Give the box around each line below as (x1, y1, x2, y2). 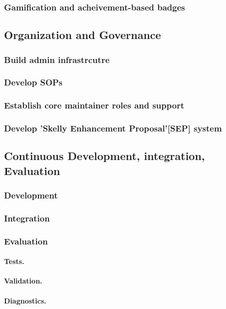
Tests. (4, 256, 24, 266)
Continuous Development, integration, (4, 148, 205, 163)
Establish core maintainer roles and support (4, 99, 185, 111)
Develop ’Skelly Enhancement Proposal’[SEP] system (4, 122, 222, 134)
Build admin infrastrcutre (4, 53, 110, 65)
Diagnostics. (4, 295, 46, 305)
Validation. (4, 275, 42, 286)
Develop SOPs (4, 76, 63, 88)
